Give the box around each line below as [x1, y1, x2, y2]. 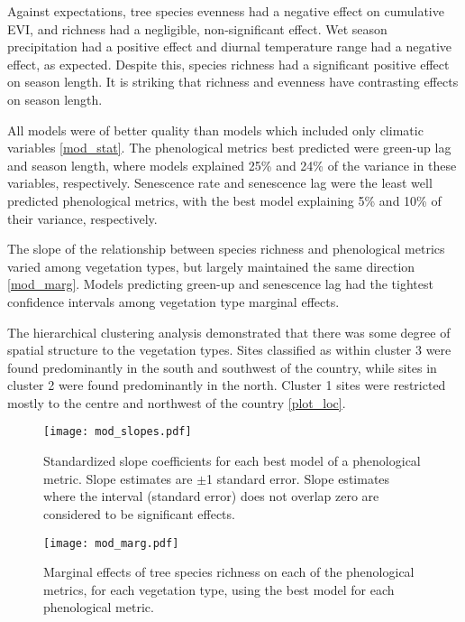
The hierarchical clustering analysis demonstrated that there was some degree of [7, 322, 451, 341]
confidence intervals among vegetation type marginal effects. [7, 292, 340, 311]
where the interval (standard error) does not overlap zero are [43, 487, 379, 506]
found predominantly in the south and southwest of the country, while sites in [7, 357, 437, 376]
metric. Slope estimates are [43, 469, 193, 487]
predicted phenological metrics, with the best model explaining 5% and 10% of [7, 190, 442, 209]
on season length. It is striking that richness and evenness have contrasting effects [7, 72, 459, 91]
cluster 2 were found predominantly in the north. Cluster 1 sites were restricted [7, 376, 446, 395]
